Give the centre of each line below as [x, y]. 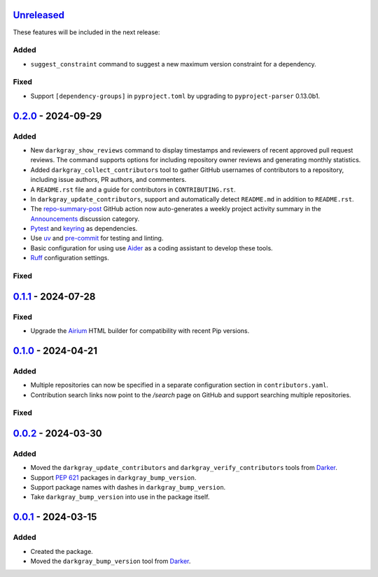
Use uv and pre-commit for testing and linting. [97, 238]
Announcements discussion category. [85, 219]
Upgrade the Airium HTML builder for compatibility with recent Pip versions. [140, 330]
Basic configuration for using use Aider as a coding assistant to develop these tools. [152, 248]
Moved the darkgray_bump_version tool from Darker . [111, 561]
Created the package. [62, 551]
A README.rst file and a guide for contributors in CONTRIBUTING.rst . [133, 190]
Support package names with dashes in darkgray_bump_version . [128, 487]
